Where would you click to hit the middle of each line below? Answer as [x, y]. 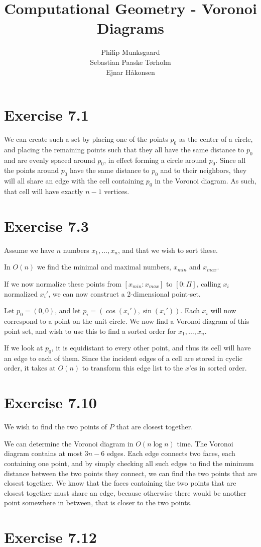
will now [223, 310]
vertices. [117, 191]
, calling [209, 283]
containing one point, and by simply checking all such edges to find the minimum [129, 463]
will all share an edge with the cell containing [74, 181]
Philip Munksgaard [130, 52]
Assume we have [29, 250]
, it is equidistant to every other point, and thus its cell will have [151, 348]
